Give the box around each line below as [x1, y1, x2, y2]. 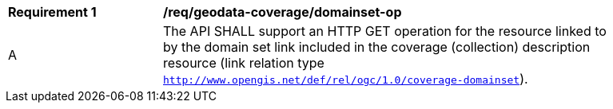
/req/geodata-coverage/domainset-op [163, 4, 402, 20]
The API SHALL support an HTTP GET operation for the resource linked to [163, 23, 607, 39]
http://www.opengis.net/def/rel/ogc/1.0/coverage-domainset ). [163, 71, 528, 87]
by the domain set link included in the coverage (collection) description [163, 39, 591, 55]
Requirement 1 [8, 4, 97, 20]
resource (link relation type [163, 55, 324, 71]
